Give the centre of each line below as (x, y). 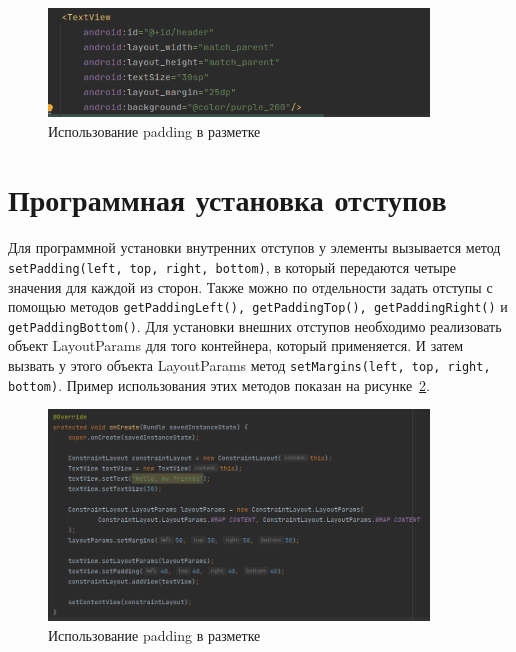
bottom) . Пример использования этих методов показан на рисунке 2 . (219, 384)
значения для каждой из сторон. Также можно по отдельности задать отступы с (250, 286)
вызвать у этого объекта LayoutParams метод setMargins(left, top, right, (249, 365)
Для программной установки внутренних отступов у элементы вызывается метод (254, 247)
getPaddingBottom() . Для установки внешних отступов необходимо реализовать (255, 325)
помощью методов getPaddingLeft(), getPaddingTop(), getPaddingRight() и (258, 306)
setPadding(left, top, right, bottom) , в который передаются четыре (232, 266)
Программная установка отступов (227, 199)
